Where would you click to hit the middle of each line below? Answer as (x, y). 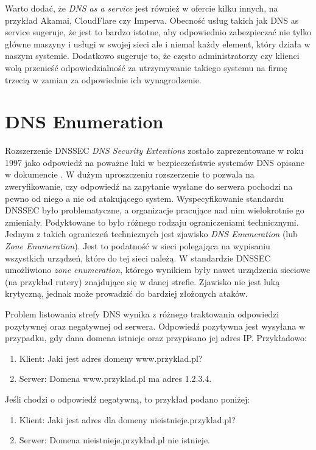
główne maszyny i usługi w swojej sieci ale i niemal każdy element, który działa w (158, 43)
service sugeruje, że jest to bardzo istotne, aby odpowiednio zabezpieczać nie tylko (158, 32)
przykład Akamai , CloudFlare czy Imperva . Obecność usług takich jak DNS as (152, 20)
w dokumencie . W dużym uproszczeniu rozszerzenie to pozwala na (130, 174)
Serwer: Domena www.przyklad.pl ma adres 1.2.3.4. (115, 379)
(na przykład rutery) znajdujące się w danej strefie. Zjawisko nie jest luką (142, 281)
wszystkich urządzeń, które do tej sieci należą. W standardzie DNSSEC (138, 258)
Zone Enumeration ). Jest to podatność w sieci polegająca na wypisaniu (138, 246)
